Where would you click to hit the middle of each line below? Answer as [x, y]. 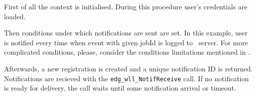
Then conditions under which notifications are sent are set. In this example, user [126, 33]
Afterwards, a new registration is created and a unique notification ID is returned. [128, 68]
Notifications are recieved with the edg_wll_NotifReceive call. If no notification [127, 78]
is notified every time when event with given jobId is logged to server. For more [126, 42]
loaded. [15, 16]
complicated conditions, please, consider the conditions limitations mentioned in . [127, 52]
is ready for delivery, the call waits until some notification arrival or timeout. [120, 88]
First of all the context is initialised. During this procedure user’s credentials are [126, 6]
